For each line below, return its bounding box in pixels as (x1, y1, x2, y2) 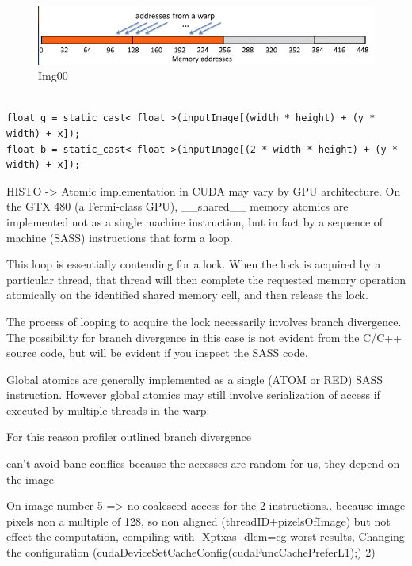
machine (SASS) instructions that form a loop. (6, 229, 233, 245)
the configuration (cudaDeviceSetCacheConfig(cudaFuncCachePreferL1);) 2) (6, 544, 376, 560)
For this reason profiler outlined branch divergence (6, 428, 252, 445)
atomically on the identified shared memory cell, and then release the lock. (6, 287, 368, 303)
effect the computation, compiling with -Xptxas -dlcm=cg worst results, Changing (6, 528, 405, 545)
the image (6, 470, 54, 487)
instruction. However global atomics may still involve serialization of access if (6, 386, 380, 403)
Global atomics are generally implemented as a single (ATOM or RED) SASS (6, 370, 383, 387)
